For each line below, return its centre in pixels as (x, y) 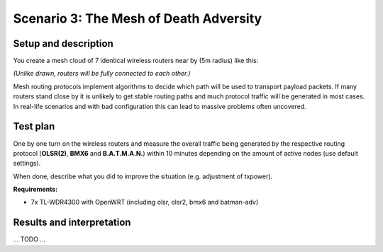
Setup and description (63, 44)
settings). (27, 164)
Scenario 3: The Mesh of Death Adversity (138, 18)
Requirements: (35, 189)
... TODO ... (29, 239)
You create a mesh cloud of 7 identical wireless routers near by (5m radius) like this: (136, 61)
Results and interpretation (72, 223)
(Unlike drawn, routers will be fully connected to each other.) (102, 74)
